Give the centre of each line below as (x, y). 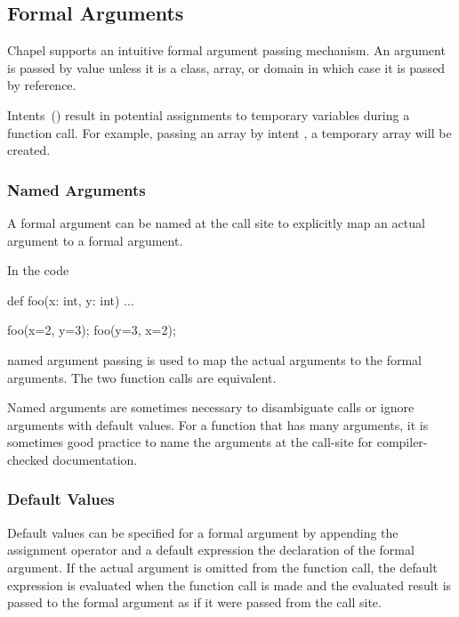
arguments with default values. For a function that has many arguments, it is (218, 424)
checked (28, 459)
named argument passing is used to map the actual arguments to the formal (214, 359)
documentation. (95, 459)
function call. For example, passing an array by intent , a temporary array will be (229, 132)
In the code (38, 270)
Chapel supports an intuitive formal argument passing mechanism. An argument (226, 50)
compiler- (402, 442)
